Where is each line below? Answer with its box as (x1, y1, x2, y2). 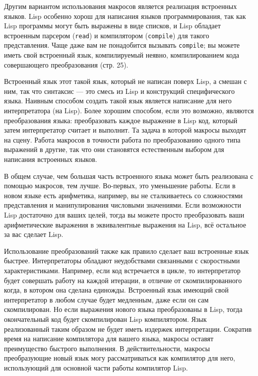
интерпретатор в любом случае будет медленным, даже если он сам (4, 294, 209, 304)
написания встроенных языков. (4, 154, 97, 164)
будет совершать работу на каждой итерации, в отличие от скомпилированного (4, 275, 242, 285)
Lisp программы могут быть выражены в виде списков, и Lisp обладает (4, 20, 221, 31)
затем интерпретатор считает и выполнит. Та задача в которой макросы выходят (4, 125, 247, 135)
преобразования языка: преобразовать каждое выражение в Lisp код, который (4, 115, 238, 125)
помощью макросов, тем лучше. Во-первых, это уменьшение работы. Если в (4, 180, 236, 191)
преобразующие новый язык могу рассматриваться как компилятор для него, (4, 353, 235, 363)
